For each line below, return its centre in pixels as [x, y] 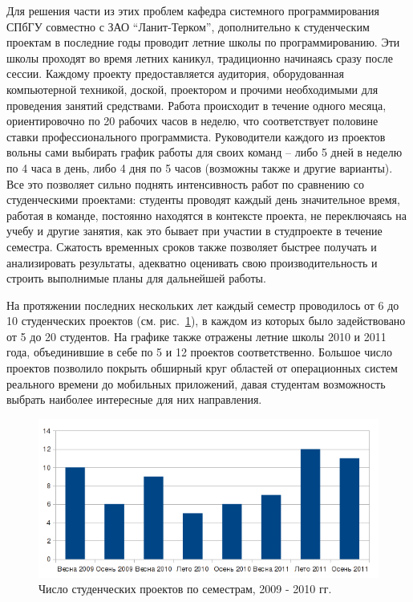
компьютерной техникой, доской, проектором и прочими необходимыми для [192, 89]
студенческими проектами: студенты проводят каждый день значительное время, [203, 199]
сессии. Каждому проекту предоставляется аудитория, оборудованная [175, 73]
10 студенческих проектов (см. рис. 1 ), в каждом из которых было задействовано [206, 321]
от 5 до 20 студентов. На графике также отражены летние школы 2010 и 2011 [196, 336]
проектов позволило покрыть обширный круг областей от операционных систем [202, 368]
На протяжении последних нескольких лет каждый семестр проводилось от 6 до [203, 305]
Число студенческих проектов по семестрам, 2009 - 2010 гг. [185, 589]
